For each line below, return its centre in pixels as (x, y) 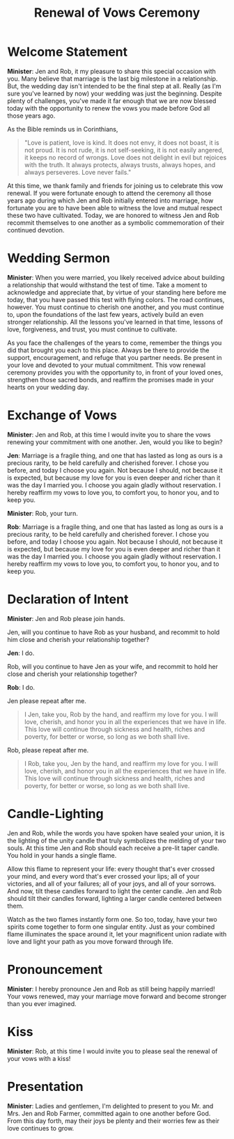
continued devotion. (36, 230)
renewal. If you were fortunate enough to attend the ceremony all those (109, 193)
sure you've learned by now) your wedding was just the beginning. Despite (115, 93)
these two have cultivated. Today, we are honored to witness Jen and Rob (113, 215)
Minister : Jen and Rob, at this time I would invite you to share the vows (109, 434)
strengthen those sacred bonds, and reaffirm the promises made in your (111, 379)
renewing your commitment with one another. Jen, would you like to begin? (115, 442)
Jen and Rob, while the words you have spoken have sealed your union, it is (116, 833)
